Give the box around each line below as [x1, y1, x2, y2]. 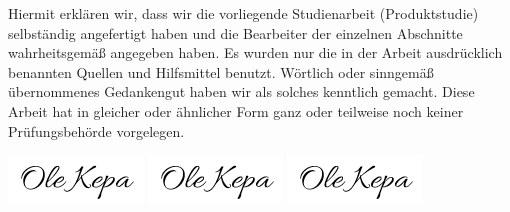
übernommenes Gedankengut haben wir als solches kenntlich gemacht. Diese [8, 81, 475, 102]
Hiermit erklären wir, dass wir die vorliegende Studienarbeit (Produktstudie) [8, 3, 479, 23]
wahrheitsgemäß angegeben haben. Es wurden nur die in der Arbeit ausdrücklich [8, 42, 503, 63]
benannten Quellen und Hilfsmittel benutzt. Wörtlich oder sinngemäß [8, 61, 434, 82]
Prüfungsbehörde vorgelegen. [8, 120, 185, 141]
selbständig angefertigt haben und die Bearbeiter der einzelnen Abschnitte [8, 22, 463, 43]
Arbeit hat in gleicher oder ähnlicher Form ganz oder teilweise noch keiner [8, 100, 464, 121]
